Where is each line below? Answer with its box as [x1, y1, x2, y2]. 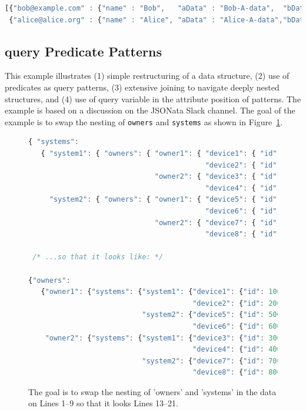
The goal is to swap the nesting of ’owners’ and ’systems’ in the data [28, 385, 277, 397]
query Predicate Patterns [5, 42, 162, 60]
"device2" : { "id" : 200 [192, 299, 281, 308]
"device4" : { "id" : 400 [192, 345, 281, 354]
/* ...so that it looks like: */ [32, 253, 164, 262]
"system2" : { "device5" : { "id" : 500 [142, 310, 281, 319]
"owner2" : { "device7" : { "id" [154, 218, 277, 227]
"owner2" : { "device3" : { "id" [154, 172, 277, 181]
